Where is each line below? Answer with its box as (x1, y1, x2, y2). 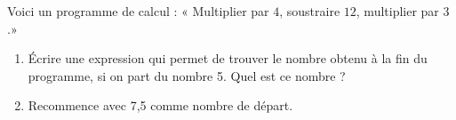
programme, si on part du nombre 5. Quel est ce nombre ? (28, 66, 346, 84)
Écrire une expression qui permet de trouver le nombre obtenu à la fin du (28, 49, 428, 68)
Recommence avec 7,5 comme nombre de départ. (28, 96, 293, 115)
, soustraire (279, 2, 340, 20)
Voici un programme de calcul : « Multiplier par (7, 2, 269, 20)
